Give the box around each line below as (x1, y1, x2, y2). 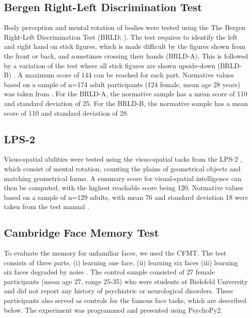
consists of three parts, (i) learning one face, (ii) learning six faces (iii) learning (4, 257, 238, 267)
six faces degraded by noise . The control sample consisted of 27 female (4, 267, 215, 277)
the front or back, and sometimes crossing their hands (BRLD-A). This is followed (4, 50, 248, 61)
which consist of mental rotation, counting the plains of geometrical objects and (4, 163, 241, 173)
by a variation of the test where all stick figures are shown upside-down (4, 60, 216, 70)
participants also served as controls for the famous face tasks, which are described (4, 295, 247, 305)
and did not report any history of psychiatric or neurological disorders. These (4, 286, 234, 296)
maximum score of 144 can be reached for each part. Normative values (25, 70, 234, 80)
